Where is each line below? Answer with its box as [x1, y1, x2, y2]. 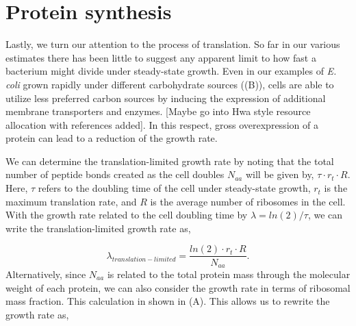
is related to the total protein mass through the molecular [107, 266, 351, 281]
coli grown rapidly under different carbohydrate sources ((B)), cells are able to [5, 77, 334, 91]
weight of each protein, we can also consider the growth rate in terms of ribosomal [5, 280, 351, 294]
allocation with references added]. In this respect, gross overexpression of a [5, 117, 318, 131]
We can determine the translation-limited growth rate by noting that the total [5, 153, 334, 168]
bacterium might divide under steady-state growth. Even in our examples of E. [5, 64, 337, 78]
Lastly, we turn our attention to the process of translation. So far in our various [5, 37, 340, 51]
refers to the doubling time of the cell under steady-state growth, [38, 181, 311, 195]
